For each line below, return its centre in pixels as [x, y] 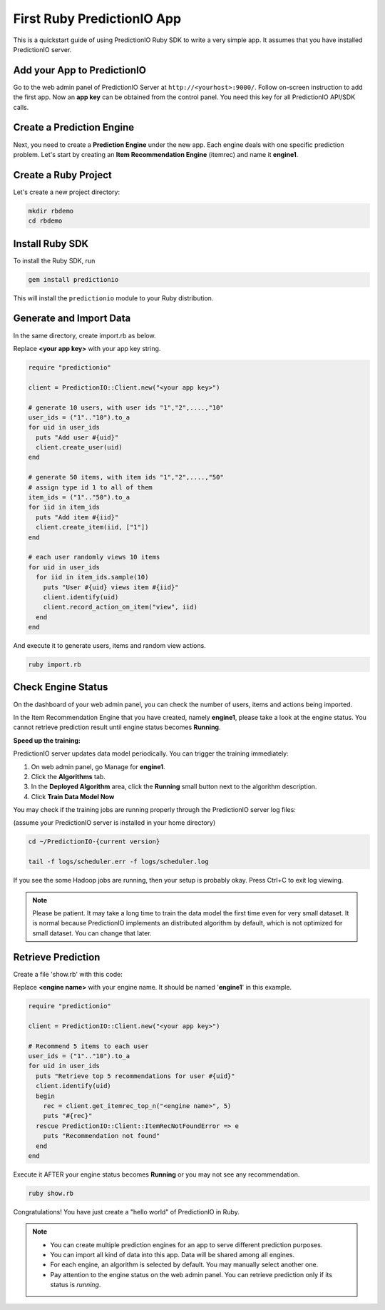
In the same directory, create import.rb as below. [84, 335]
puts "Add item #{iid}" [77, 517]
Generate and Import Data [72, 319]
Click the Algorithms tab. [68, 776]
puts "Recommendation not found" [102, 1136]
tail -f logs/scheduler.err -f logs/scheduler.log [119, 862]
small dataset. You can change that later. [92, 933]
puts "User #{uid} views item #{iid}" [111, 587]
